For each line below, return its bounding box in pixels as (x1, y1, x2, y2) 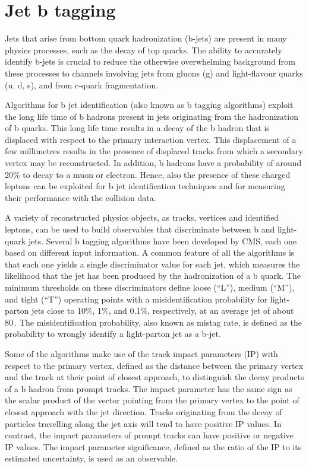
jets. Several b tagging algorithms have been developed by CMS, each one (28, 234, 297, 247)
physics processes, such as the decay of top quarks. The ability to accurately (5, 43, 282, 56)
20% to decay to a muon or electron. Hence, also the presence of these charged (5, 168, 291, 180)
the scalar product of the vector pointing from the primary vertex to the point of (5, 394, 299, 406)
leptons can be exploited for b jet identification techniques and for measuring (5, 180, 285, 192)
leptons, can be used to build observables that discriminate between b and (5, 223, 275, 235)
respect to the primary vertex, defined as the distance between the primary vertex (5, 359, 304, 371)
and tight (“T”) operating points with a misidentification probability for (5, 292, 268, 305)
